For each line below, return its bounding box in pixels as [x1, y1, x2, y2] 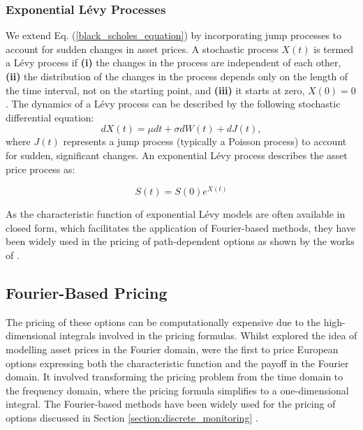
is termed [313, 41, 354, 56]
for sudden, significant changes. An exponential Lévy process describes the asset [6, 147, 348, 162]
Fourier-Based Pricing [6, 281, 168, 303]
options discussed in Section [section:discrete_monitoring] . [6, 410, 258, 424]
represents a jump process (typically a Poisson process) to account [63, 134, 347, 149]
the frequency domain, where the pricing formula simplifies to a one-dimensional [6, 383, 349, 397]
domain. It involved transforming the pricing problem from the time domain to [6, 369, 343, 384]
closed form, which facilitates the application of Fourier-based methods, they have [6, 220, 356, 235]
